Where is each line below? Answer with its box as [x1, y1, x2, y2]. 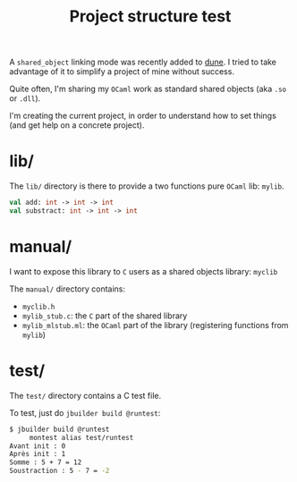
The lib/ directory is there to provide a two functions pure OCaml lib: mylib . [9, 181, 284, 191]
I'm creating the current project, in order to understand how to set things [9, 110, 277, 122]
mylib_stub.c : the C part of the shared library [21, 310, 188, 321]
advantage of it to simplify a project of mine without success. [9, 66, 235, 77]
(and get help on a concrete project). [9, 120, 145, 131]
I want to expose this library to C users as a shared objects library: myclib [9, 266, 278, 276]
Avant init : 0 [9, 441, 66, 451]
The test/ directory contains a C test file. [9, 390, 162, 401]
